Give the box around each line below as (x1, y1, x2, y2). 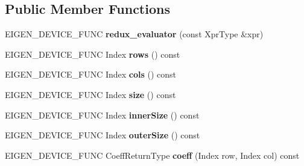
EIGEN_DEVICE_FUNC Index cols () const (5, 68, 177, 81)
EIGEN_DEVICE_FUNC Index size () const (5, 88, 176, 100)
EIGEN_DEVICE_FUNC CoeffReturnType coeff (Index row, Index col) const (5, 149, 300, 161)
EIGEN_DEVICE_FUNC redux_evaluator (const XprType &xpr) (5, 28, 264, 40)
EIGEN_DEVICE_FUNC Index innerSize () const (5, 108, 200, 121)
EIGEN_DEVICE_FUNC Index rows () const (5, 48, 180, 60)
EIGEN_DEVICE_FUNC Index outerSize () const (5, 129, 200, 141)
